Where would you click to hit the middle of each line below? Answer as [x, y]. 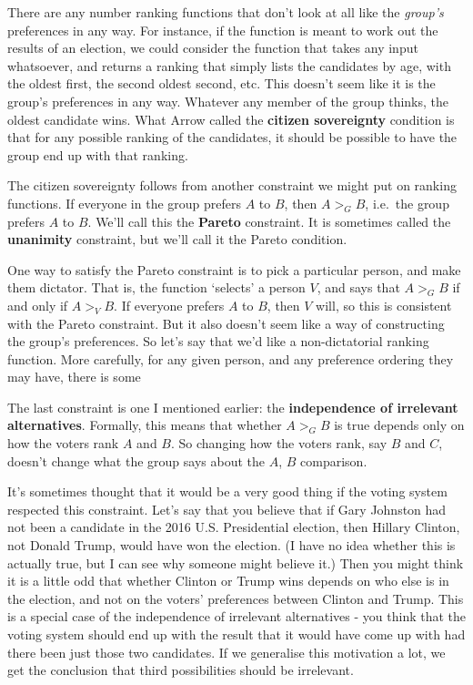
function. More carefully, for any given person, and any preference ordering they [231, 358]
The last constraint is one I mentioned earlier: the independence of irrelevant [233, 407]
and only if [38, 305]
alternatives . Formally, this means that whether [145, 425]
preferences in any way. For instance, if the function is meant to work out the [223, 30]
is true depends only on [399, 425]
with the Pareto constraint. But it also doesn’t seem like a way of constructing [226, 323]
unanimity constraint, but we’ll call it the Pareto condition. [177, 239]
